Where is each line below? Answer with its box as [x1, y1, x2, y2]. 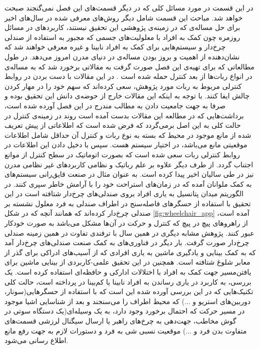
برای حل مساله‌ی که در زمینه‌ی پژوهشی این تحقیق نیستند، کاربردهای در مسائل [4, 22, 241, 32]
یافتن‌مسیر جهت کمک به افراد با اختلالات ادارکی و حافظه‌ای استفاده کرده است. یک [4, 267, 252, 277]
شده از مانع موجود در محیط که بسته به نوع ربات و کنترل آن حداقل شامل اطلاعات [4, 129, 252, 140]
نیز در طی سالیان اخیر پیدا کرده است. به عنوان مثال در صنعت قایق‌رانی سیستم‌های [4, 169, 254, 179]
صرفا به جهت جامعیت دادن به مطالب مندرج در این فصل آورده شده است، [4, 100, 226, 110]
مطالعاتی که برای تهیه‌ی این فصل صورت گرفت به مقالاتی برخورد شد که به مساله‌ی [4, 61, 255, 71]
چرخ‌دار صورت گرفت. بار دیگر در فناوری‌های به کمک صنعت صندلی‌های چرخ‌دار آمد [4, 237, 250, 248]
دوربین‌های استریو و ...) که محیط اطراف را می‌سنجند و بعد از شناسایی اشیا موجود [4, 296, 251, 306]
